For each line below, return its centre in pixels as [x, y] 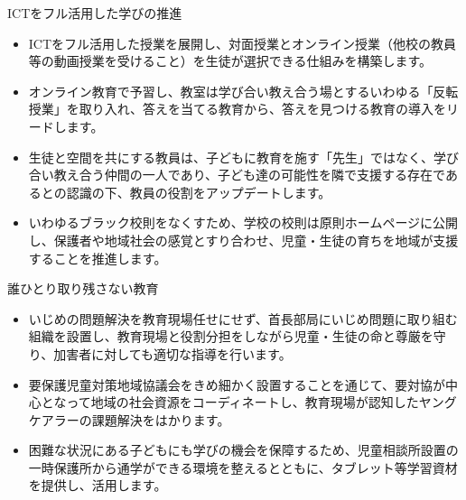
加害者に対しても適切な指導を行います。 [172, 353]
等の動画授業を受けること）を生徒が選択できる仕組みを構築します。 [230, 61]
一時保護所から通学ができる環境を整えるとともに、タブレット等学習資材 [243, 467]
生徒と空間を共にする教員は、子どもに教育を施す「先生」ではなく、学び [243, 157]
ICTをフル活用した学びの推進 [95, 13]
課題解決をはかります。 [161, 419]
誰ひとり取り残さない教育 [83, 288]
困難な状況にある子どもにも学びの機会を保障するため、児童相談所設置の [243, 450]
